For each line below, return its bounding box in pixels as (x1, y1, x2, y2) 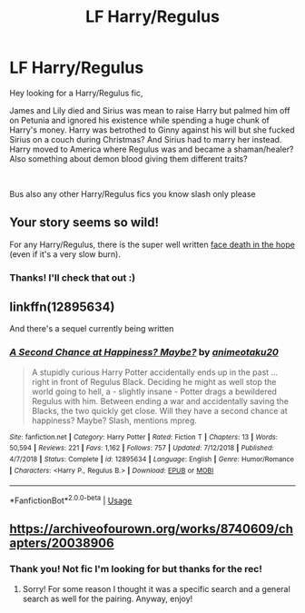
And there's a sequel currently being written (9, 323, 174, 334)
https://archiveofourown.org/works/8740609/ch (9, 521, 293, 537)
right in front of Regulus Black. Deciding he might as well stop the (31, 376, 277, 387)
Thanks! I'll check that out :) (9, 271, 136, 283)
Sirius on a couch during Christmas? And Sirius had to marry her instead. (9, 133, 282, 144)
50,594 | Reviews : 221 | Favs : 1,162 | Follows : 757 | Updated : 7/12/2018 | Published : (9, 443, 274, 453)
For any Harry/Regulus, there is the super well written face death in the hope (9, 239, 295, 250)
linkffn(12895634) (9, 300, 115, 315)
